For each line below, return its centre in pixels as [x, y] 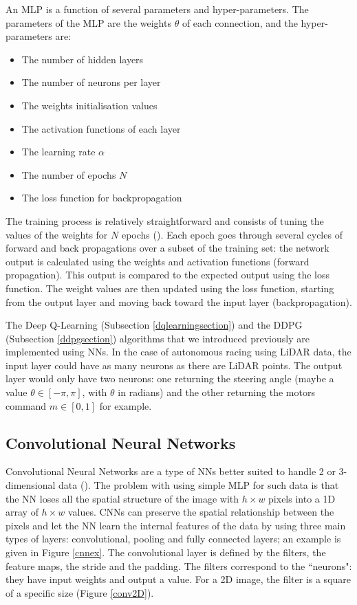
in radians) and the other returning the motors [216, 392]
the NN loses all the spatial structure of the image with [122, 498]
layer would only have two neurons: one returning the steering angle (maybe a [170, 378]
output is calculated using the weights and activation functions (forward [158, 261]
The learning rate [58, 152]
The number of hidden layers [83, 59]
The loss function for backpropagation [102, 198]
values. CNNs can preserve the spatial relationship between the [201, 512]
